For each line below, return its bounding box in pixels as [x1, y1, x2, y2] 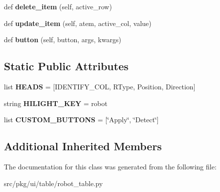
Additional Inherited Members [4, 138, 162, 154]
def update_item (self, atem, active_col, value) [4, 18, 152, 28]
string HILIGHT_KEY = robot [4, 98, 108, 108]
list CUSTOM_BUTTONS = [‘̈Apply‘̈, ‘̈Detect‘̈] [4, 114, 159, 125]
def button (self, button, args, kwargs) [4, 34, 121, 45]
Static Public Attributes [4, 58, 129, 74]
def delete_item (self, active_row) [4, 1, 112, 11]
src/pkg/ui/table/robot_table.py [4, 178, 103, 188]
